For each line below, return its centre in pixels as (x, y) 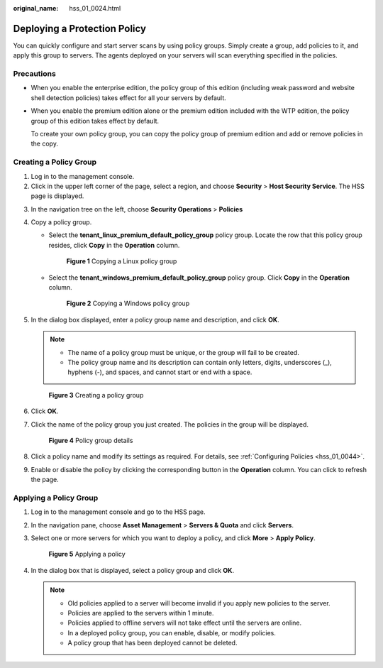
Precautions (34, 74)
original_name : (36, 8)
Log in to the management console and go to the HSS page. (118, 512)
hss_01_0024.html (95, 8)
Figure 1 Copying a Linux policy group (122, 261)
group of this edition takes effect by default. (95, 121)
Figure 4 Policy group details (91, 440)
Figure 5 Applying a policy (87, 554)
